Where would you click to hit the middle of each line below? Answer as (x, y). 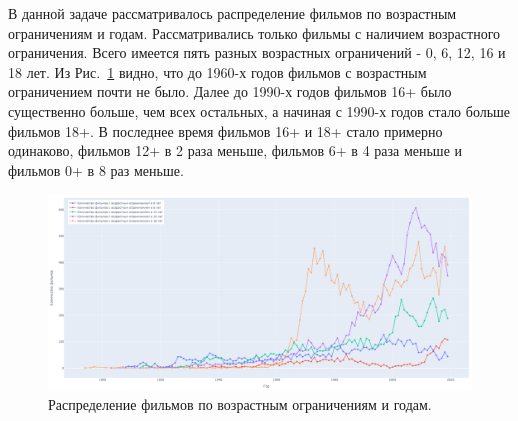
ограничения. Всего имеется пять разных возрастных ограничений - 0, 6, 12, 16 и (257, 52)
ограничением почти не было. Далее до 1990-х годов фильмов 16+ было (230, 91)
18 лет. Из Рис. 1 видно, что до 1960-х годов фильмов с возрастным (217, 71)
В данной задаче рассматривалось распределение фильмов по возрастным (232, 13)
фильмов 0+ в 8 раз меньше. (96, 169)
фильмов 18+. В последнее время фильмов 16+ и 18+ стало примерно (225, 130)
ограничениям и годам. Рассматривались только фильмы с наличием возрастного (254, 32)
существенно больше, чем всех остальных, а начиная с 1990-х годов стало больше (259, 110)
